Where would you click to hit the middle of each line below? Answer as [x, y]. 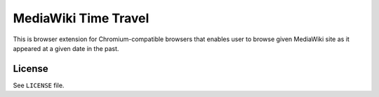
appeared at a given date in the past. [66, 48]
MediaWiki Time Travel [81, 18]
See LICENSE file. [39, 85]
